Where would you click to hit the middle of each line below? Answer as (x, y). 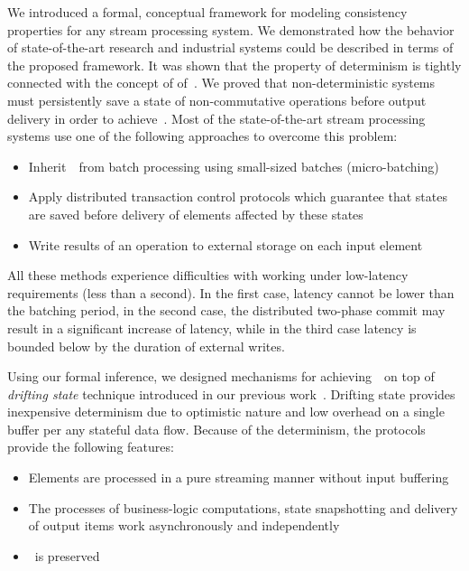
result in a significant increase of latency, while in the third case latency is (212, 328)
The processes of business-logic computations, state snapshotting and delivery (243, 507)
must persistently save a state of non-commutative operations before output (217, 100)
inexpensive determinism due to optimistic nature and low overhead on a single (226, 412)
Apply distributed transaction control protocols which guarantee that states (238, 197)
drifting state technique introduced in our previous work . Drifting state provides (231, 393)
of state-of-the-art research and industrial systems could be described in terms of (230, 47)
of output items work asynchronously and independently (184, 525)
